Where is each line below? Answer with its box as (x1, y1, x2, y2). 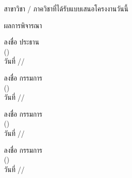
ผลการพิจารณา (4, 20, 42, 30)
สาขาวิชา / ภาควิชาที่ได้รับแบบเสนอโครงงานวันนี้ (4, 3, 129, 13)
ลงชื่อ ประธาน (4, 37, 39, 47)
